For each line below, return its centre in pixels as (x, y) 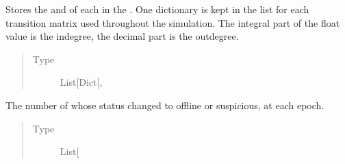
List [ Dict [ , (81, 82)
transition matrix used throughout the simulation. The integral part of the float (173, 22)
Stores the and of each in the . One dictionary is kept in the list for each (157, 9)
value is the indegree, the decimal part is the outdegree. (122, 36)
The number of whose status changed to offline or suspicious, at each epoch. (165, 105)
